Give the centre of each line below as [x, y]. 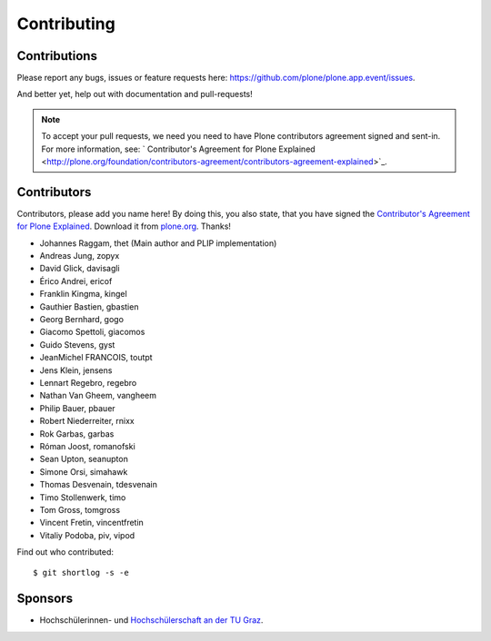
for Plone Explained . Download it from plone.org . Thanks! [124, 226]
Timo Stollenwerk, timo [83, 497]
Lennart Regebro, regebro [88, 383]
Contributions [57, 56]
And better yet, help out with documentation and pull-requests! [135, 94]
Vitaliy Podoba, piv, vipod [87, 535]
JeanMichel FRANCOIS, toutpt [96, 358]
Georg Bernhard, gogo [82, 320]
